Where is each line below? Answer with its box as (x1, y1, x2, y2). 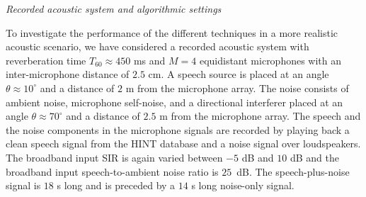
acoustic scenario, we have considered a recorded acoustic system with (6, 39, 309, 54)
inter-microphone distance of (6, 67, 130, 81)
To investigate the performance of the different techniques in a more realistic (6, 25, 338, 40)
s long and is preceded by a (57, 178, 176, 193)
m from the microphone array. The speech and (159, 108, 361, 123)
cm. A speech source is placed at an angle (148, 67, 329, 81)
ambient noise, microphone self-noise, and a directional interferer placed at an (6, 94, 343, 109)
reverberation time (6, 52, 86, 67)
